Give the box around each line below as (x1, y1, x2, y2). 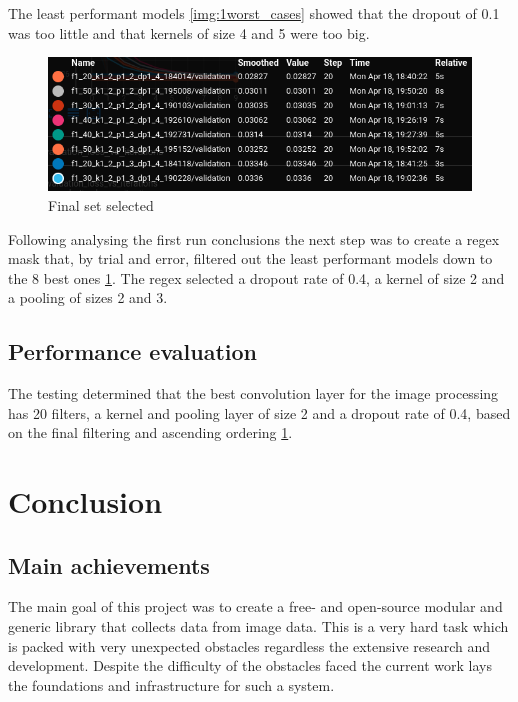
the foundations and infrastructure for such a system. (8, 674, 335, 695)
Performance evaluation (8, 336, 258, 367)
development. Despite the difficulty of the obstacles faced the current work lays (8, 655, 492, 676)
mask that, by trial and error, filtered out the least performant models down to (8, 248, 493, 269)
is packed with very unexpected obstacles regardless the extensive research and (8, 635, 491, 656)
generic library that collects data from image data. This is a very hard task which (8, 616, 509, 637)
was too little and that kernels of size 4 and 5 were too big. (8, 22, 370, 43)
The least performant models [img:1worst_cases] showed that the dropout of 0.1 (8, 3, 500, 23)
